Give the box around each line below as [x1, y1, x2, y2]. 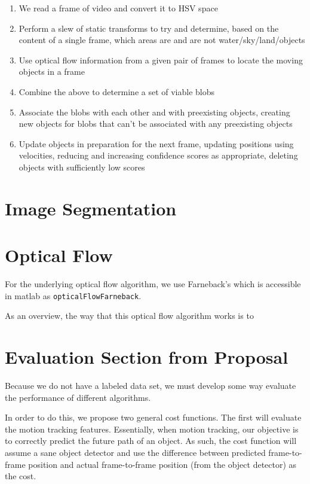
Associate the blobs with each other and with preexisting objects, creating [19, 105, 290, 118]
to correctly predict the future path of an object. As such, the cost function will [5, 434, 297, 447]
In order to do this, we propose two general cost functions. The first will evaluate [5, 411, 302, 424]
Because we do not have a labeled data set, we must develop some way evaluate [5, 379, 296, 391]
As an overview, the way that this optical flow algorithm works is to [5, 309, 254, 322]
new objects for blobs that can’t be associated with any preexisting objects [19, 117, 293, 130]
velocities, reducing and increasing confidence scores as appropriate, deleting [19, 149, 298, 162]
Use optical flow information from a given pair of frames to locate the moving [19, 53, 303, 66]
